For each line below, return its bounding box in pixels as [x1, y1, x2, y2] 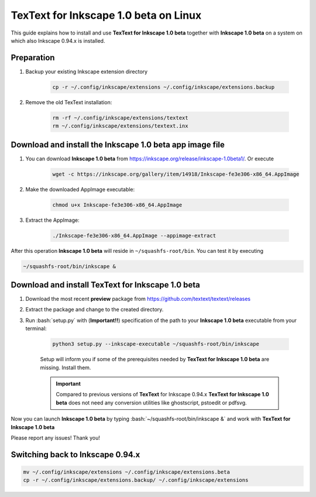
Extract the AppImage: [25, 217, 80, 224]
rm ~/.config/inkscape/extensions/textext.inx [52, 123, 188, 129]
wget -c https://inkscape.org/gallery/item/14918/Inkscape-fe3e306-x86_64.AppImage [52, 170, 300, 177]
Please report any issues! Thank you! [11, 434, 101, 441]
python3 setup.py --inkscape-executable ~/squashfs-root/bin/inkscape [52, 341, 260, 348]
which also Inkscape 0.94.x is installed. [11, 37, 105, 44]
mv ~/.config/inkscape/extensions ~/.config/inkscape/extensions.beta [23, 468, 231, 475]
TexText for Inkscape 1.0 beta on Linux [11, 9, 202, 22]
